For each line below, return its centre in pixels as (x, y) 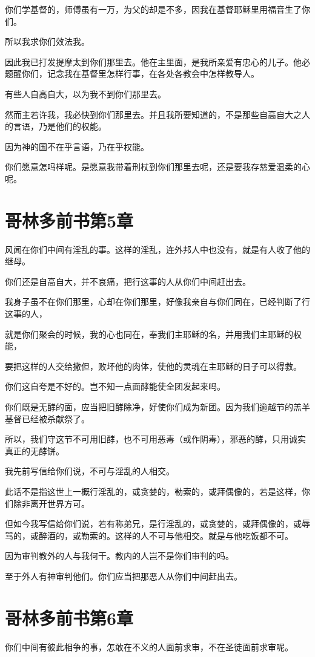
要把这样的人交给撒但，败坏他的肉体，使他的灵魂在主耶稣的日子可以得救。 (153, 366)
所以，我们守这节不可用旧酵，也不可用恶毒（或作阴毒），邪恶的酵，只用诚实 (155, 439)
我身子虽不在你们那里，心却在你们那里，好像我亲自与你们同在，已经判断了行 (157, 302)
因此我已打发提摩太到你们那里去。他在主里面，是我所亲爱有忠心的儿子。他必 (157, 61)
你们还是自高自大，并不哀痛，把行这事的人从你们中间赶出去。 (128, 281)
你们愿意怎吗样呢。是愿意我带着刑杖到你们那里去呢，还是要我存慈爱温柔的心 (157, 167)
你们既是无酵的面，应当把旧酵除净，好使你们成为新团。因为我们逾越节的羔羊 (157, 407)
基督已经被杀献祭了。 (47, 418)
